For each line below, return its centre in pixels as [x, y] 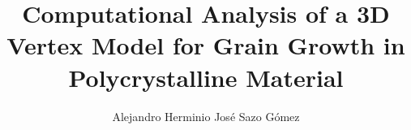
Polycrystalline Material [206, 77]
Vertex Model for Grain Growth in [206, 45]
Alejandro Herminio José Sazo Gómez [206, 116]
